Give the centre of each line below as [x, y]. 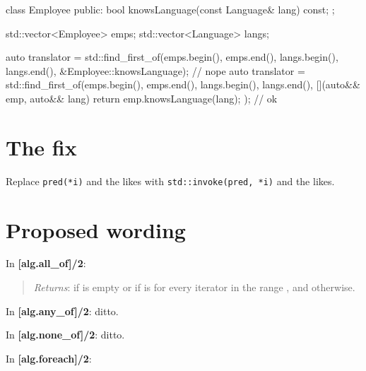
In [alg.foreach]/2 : [49, 358]
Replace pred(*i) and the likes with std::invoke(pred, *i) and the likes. [170, 181]
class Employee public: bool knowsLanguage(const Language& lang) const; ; [170, 9]
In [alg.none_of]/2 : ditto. [65, 335]
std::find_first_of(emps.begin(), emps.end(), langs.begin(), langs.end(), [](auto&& [183, 84]
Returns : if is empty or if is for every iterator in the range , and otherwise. [194, 287]
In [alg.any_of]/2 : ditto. [62, 311]
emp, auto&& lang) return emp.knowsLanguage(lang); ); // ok [142, 98]
